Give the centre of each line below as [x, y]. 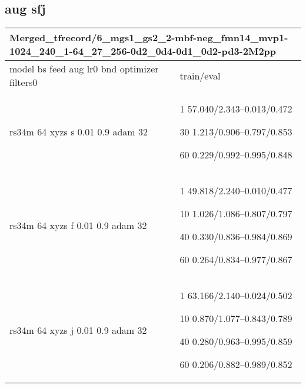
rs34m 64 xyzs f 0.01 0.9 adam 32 [78, 225]
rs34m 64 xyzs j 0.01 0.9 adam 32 [78, 330]
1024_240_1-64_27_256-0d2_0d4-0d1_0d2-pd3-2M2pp [143, 51]
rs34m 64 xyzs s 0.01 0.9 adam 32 [79, 132]
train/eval [200, 75]
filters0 [24, 82]
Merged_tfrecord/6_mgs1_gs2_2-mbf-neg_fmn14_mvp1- [149, 38]
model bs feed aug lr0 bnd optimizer [84, 69]
